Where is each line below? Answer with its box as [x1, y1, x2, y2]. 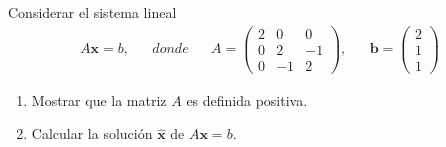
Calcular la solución [31, 123, 153, 144]
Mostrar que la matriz [31, 89, 167, 110]
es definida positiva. [186, 89, 308, 110]
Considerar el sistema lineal [8, 2, 177, 22]
